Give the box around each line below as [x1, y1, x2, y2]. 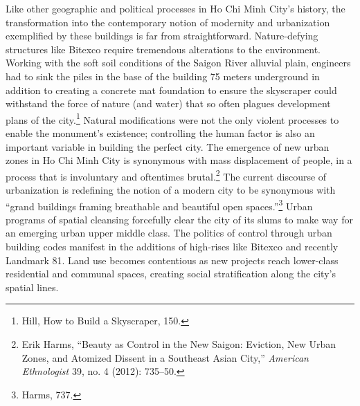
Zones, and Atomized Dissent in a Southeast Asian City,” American [21, 350, 309, 365]
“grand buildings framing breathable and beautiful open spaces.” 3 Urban [6, 196, 313, 213]
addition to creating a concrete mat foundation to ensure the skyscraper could [6, 82, 337, 97]
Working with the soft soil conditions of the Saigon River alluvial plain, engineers [6, 55, 351, 70]
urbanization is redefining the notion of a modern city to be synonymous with [6, 183, 336, 197]
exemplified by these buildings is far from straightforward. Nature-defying [6, 28, 318, 43]
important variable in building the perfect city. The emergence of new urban [6, 139, 330, 154]
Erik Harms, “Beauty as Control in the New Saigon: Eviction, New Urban [21, 337, 336, 351]
